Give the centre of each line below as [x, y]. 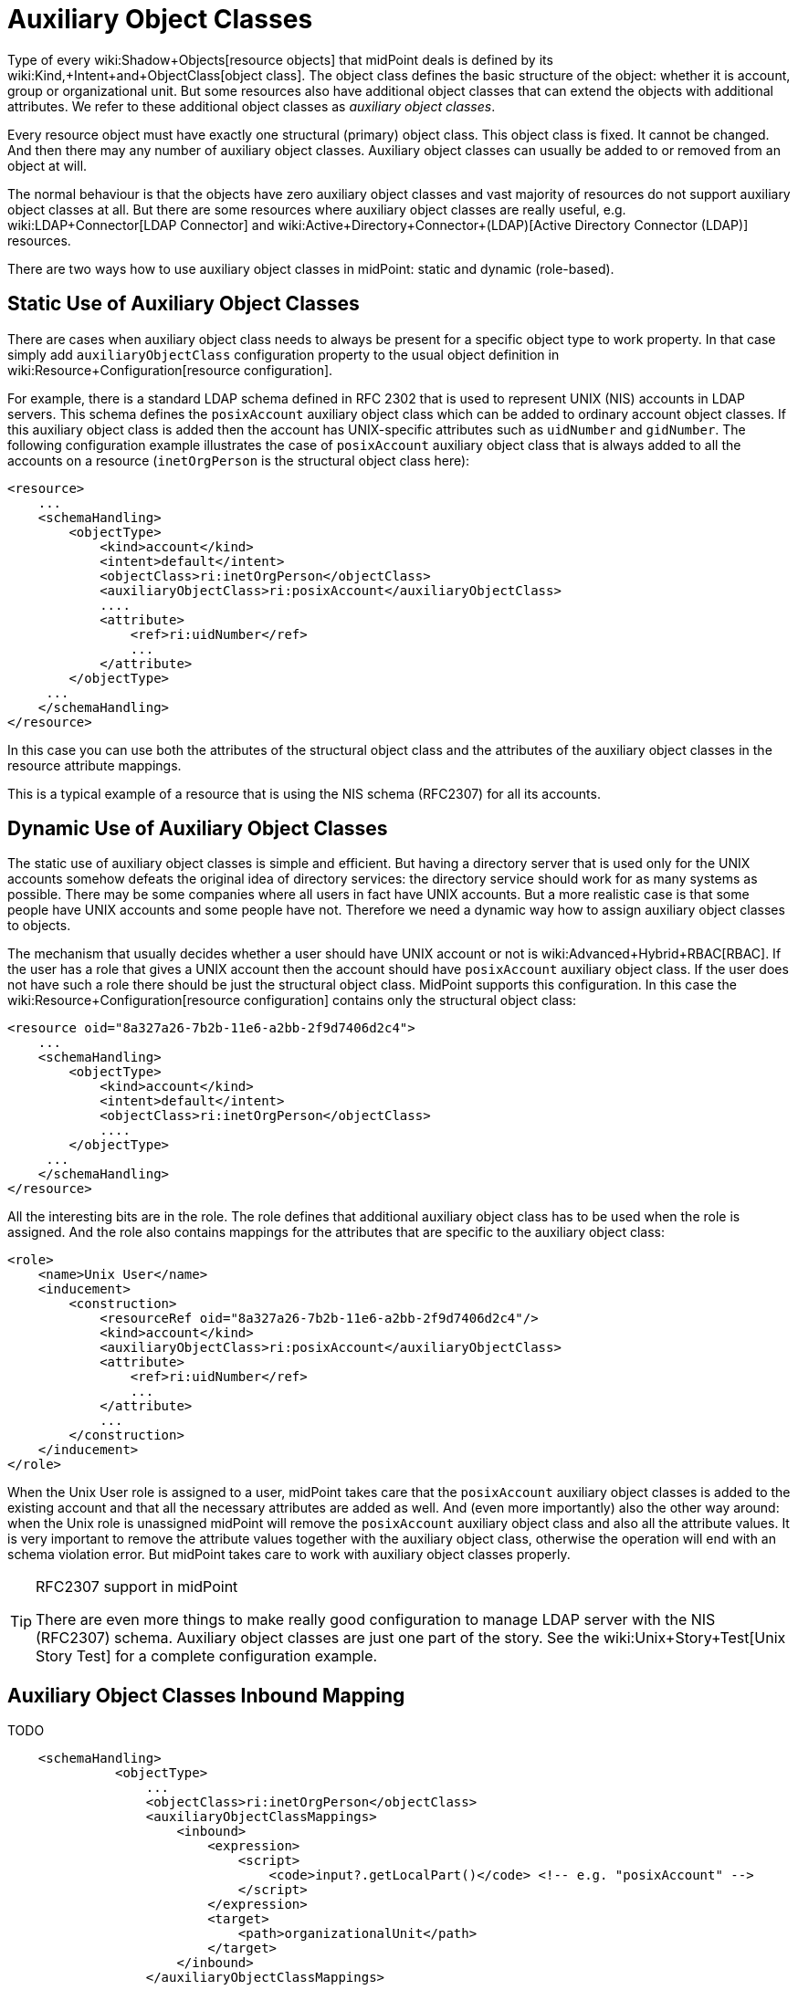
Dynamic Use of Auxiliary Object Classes [198, 829]
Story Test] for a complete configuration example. [207, 1656]
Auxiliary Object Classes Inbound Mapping [206, 1695]
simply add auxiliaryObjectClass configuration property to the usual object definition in [283, 354]
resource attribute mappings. [94, 765]
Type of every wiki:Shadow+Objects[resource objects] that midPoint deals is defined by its [280, 59]
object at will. [47, 165]
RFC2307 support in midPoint [137, 1587]
